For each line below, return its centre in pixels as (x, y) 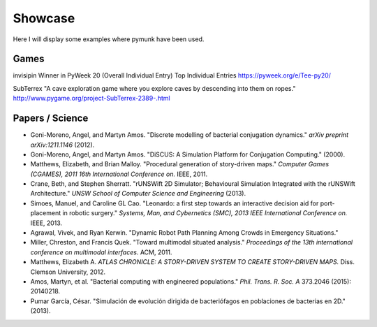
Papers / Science (51, 118)
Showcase (44, 18)
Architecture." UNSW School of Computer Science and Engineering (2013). (138, 194)
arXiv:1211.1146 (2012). (62, 145)
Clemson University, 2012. (68, 272)
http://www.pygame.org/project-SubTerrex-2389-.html (91, 99)
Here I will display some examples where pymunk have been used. (109, 39)
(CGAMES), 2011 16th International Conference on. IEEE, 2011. (119, 174)
